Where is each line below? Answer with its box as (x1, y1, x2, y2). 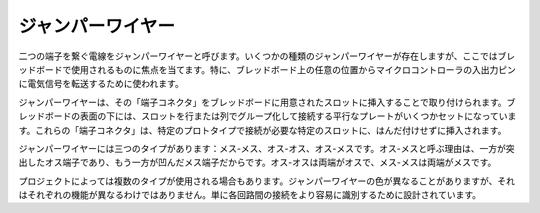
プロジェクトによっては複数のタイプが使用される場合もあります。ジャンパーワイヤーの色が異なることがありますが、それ (18, 175, 515, 187)
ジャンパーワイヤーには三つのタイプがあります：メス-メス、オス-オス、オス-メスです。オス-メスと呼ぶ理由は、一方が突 (18, 142, 515, 154)
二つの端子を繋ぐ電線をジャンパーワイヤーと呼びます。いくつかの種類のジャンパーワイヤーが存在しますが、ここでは (18, 50, 499, 62)
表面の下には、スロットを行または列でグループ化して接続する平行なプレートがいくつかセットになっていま (79, 110, 517, 122)
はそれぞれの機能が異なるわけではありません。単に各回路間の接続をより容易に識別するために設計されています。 (18, 189, 482, 201)
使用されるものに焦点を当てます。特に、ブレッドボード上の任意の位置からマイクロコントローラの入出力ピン (70, 63, 517, 75)
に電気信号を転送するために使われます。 (18, 78, 184, 90)
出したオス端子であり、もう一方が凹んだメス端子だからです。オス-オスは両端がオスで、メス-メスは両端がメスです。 (18, 156, 497, 169)
